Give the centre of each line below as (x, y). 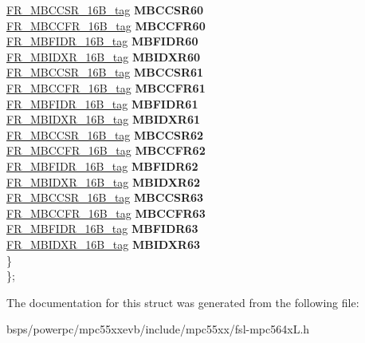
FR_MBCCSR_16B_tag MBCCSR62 (105, 134)
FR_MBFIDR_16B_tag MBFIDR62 (102, 166)
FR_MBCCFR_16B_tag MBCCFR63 (106, 213)
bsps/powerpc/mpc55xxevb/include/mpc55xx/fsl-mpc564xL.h (158, 329)
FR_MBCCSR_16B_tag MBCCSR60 (105, 10)
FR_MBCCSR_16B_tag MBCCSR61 (105, 72)
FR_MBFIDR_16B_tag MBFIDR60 (102, 41)
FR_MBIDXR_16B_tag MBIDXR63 (103, 244)
